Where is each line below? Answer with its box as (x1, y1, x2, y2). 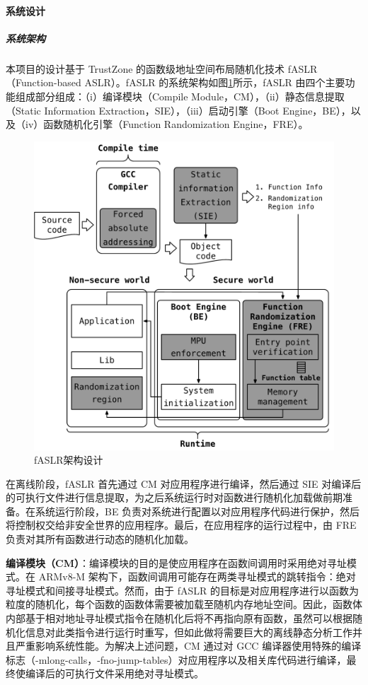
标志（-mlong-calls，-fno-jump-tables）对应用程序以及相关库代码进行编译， (6, 652, 347, 667)
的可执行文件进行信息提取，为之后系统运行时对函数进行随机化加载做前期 (6, 490, 343, 505)
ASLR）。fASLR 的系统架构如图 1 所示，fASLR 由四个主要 (84, 75, 345, 90)
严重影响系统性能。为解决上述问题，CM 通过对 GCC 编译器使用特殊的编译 (15, 638, 362, 653)
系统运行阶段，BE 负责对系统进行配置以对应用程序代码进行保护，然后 (35, 503, 360, 518)
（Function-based (6, 75, 81, 90)
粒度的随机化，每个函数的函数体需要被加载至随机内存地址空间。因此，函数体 (6, 597, 362, 611)
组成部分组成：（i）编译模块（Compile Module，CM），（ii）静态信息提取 (15, 88, 345, 103)
